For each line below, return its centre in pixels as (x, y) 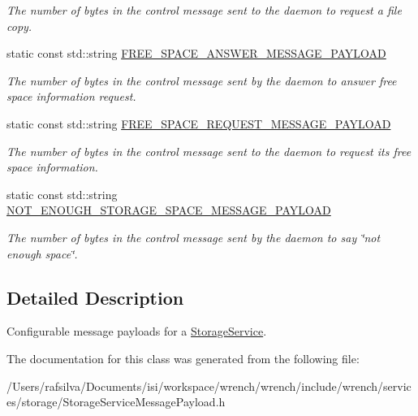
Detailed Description (95, 297)
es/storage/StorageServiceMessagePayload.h (116, 402)
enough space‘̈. (42, 253)
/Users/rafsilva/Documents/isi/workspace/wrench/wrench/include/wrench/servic (209, 386)
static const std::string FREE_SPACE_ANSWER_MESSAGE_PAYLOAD (196, 53)
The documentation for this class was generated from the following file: (183, 358)
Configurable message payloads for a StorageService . (137, 331)
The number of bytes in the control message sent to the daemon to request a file (204, 10)
